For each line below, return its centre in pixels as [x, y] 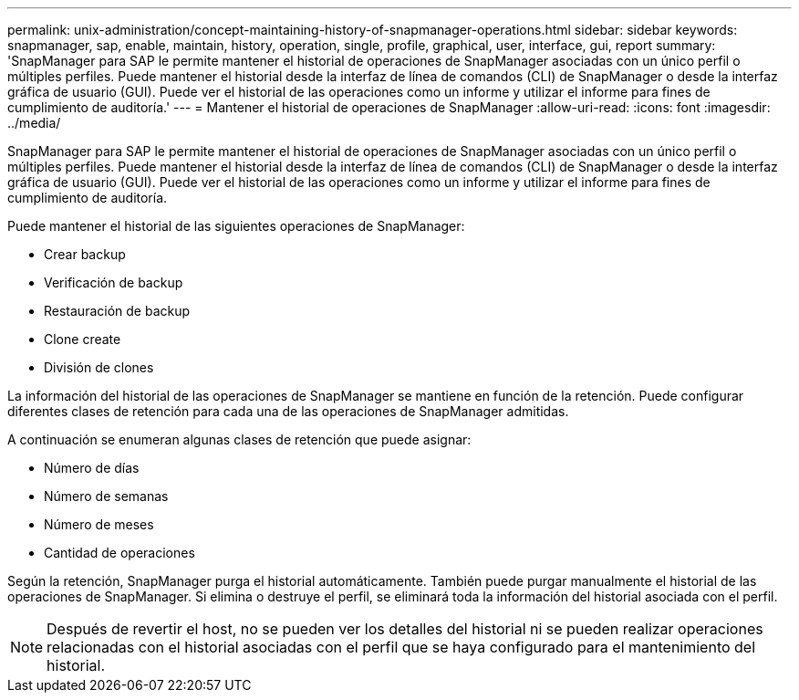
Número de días [92, 468]
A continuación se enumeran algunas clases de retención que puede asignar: [239, 439]
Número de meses [99, 524]
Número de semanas [106, 496]
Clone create [83, 339]
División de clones [99, 367]
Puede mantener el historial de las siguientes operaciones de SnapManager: [236, 226]
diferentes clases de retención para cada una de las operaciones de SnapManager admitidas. [288, 411]
